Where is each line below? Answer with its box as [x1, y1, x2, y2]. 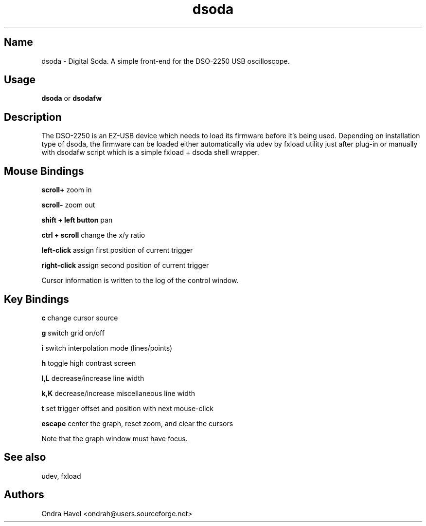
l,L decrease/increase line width [41, 374, 144, 382]
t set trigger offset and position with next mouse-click [41, 404, 213, 413]
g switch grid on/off [41, 328, 105, 337]
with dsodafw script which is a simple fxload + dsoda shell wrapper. [41, 148, 259, 157]
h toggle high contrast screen [41, 358, 136, 367]
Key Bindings [4, 293, 69, 305]
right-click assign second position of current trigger [41, 261, 209, 270]
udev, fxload [41, 471, 81, 480]
